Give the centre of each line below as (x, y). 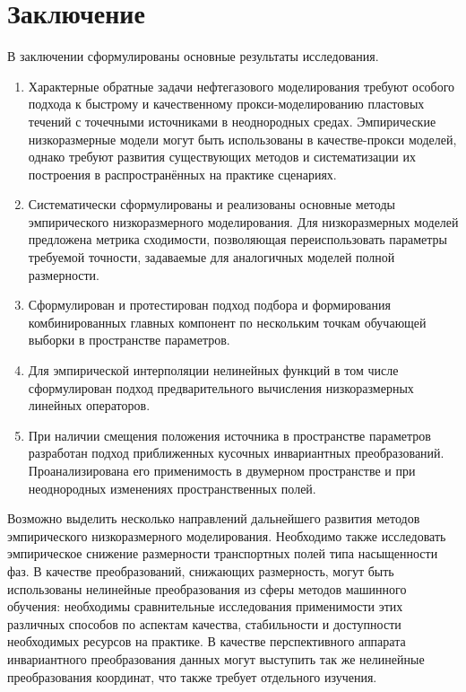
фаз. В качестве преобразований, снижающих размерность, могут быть (201, 570)
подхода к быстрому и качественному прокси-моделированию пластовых (226, 104)
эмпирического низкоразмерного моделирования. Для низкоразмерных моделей (243, 221)
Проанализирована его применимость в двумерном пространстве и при (222, 470)
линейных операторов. (89, 405)
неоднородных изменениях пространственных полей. (172, 488)
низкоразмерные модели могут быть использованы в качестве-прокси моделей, (242, 139)
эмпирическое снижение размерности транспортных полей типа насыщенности (223, 553)
